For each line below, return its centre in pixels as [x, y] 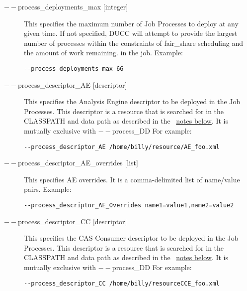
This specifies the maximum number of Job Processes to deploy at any [131, 23]
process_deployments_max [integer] [73, 6]
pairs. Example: [48, 189]
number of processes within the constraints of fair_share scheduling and [133, 43]
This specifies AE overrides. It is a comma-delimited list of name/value [132, 179]
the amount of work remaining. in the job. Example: [103, 53]
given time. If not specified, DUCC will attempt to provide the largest [131, 33]
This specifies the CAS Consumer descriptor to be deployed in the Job [131, 238]
